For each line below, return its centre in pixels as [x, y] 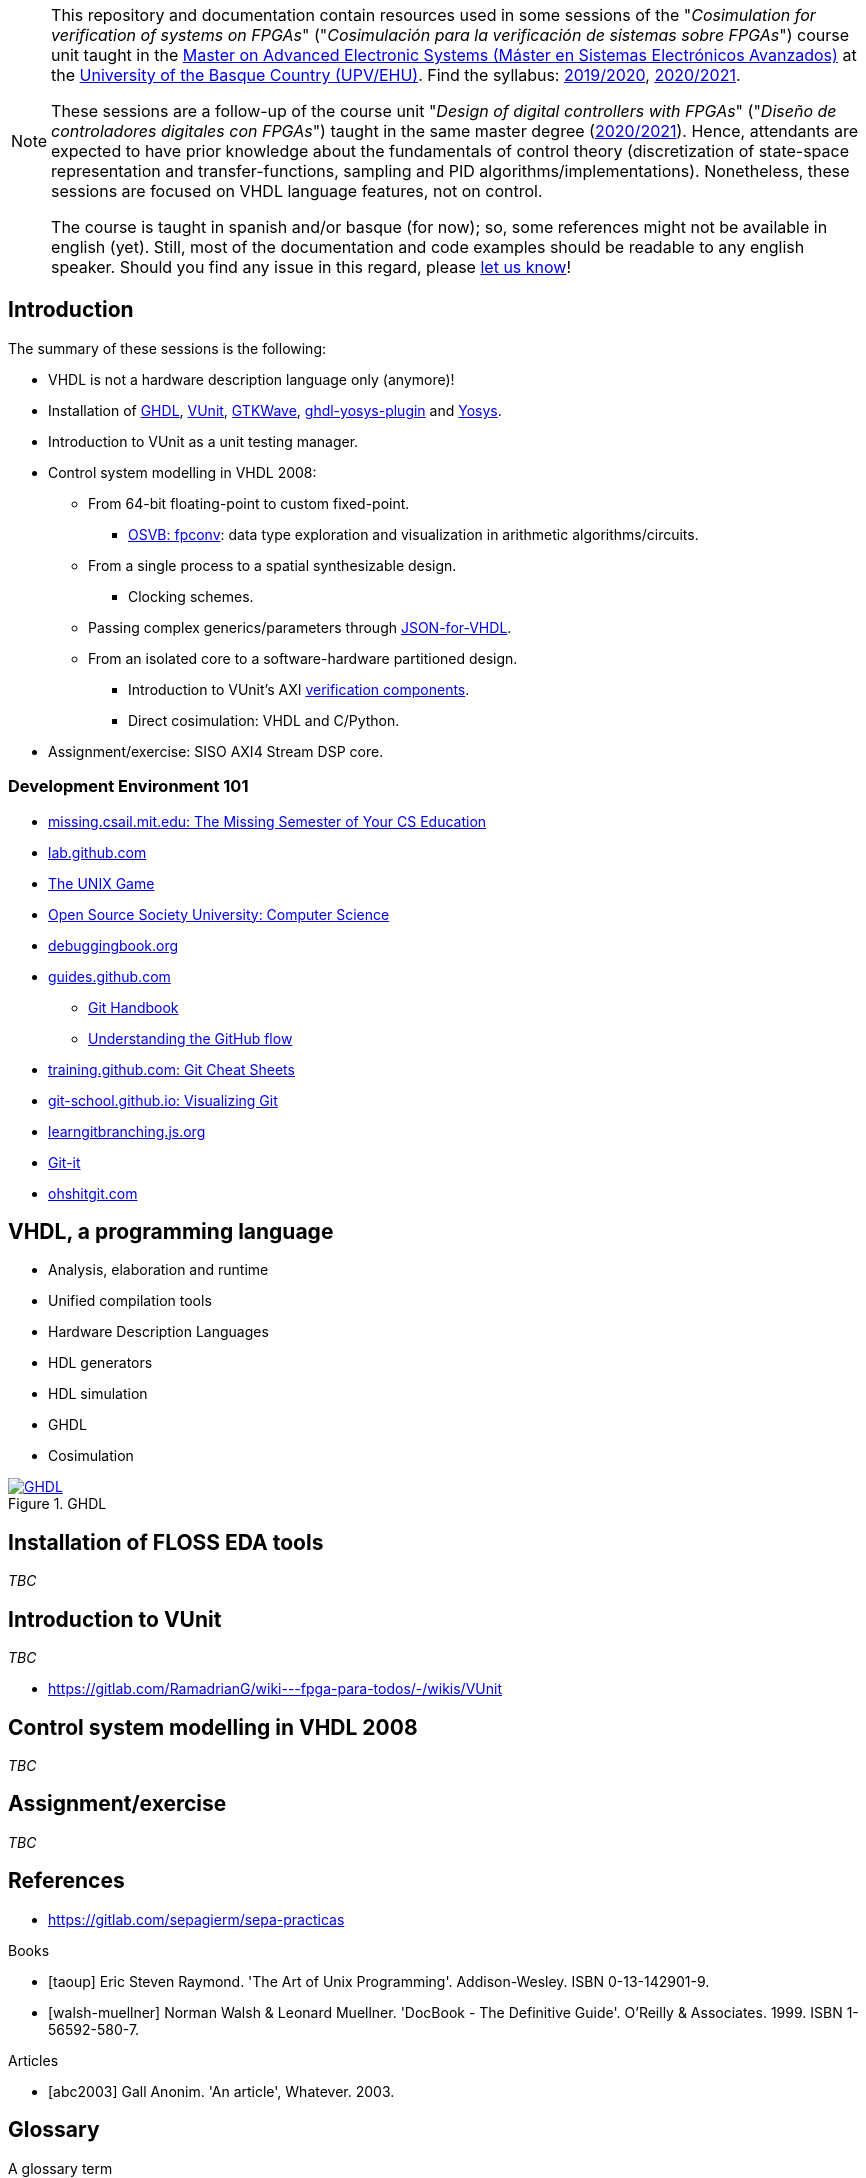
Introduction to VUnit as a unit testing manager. [203, 441]
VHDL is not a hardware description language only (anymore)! [251, 379]
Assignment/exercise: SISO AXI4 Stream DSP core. [216, 751]
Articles [33, 2060]
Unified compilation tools [130, 1301]
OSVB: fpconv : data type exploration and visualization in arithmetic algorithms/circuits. [413, 534]
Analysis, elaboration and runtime [158, 1270]
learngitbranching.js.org [127, 1131]
